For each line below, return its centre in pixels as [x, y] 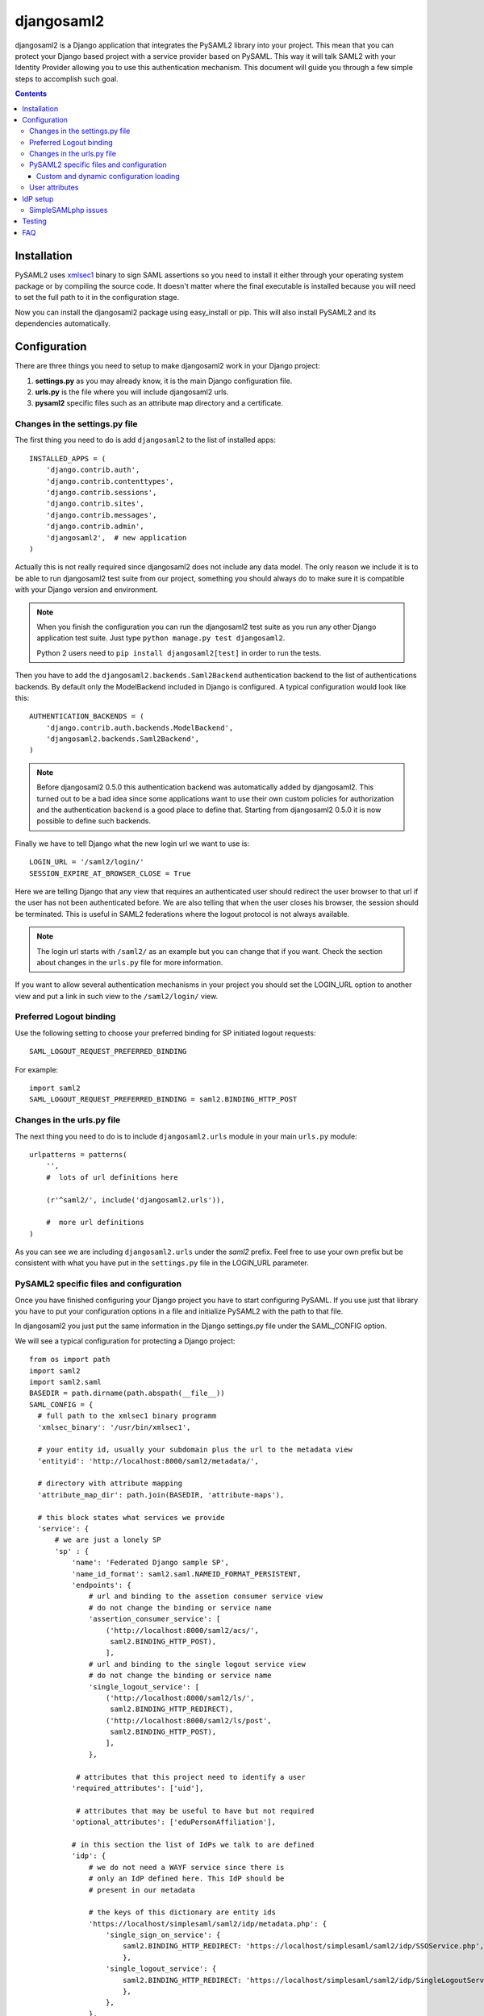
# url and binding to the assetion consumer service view [206, 1596]
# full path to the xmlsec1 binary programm [127, 1416]
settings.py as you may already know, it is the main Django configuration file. [164, 381]
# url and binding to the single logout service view [197, 1664]
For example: [37, 1069]
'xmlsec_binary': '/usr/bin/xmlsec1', [114, 1427]
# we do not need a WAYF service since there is [187, 1867]
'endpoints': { [102, 1585]
